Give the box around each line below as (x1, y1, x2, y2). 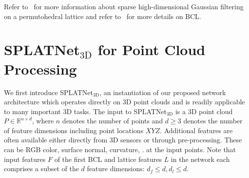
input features (4, 154, 46, 164)
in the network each (171, 154, 230, 164)
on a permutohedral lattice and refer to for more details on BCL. (4, 11, 201, 21)
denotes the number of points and (62, 116, 163, 126)
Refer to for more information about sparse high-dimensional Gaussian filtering (4, 1, 244, 11)
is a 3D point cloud (175, 106, 233, 116)
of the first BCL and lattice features (54, 154, 162, 164)
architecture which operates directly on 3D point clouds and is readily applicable (4, 97, 245, 107)
